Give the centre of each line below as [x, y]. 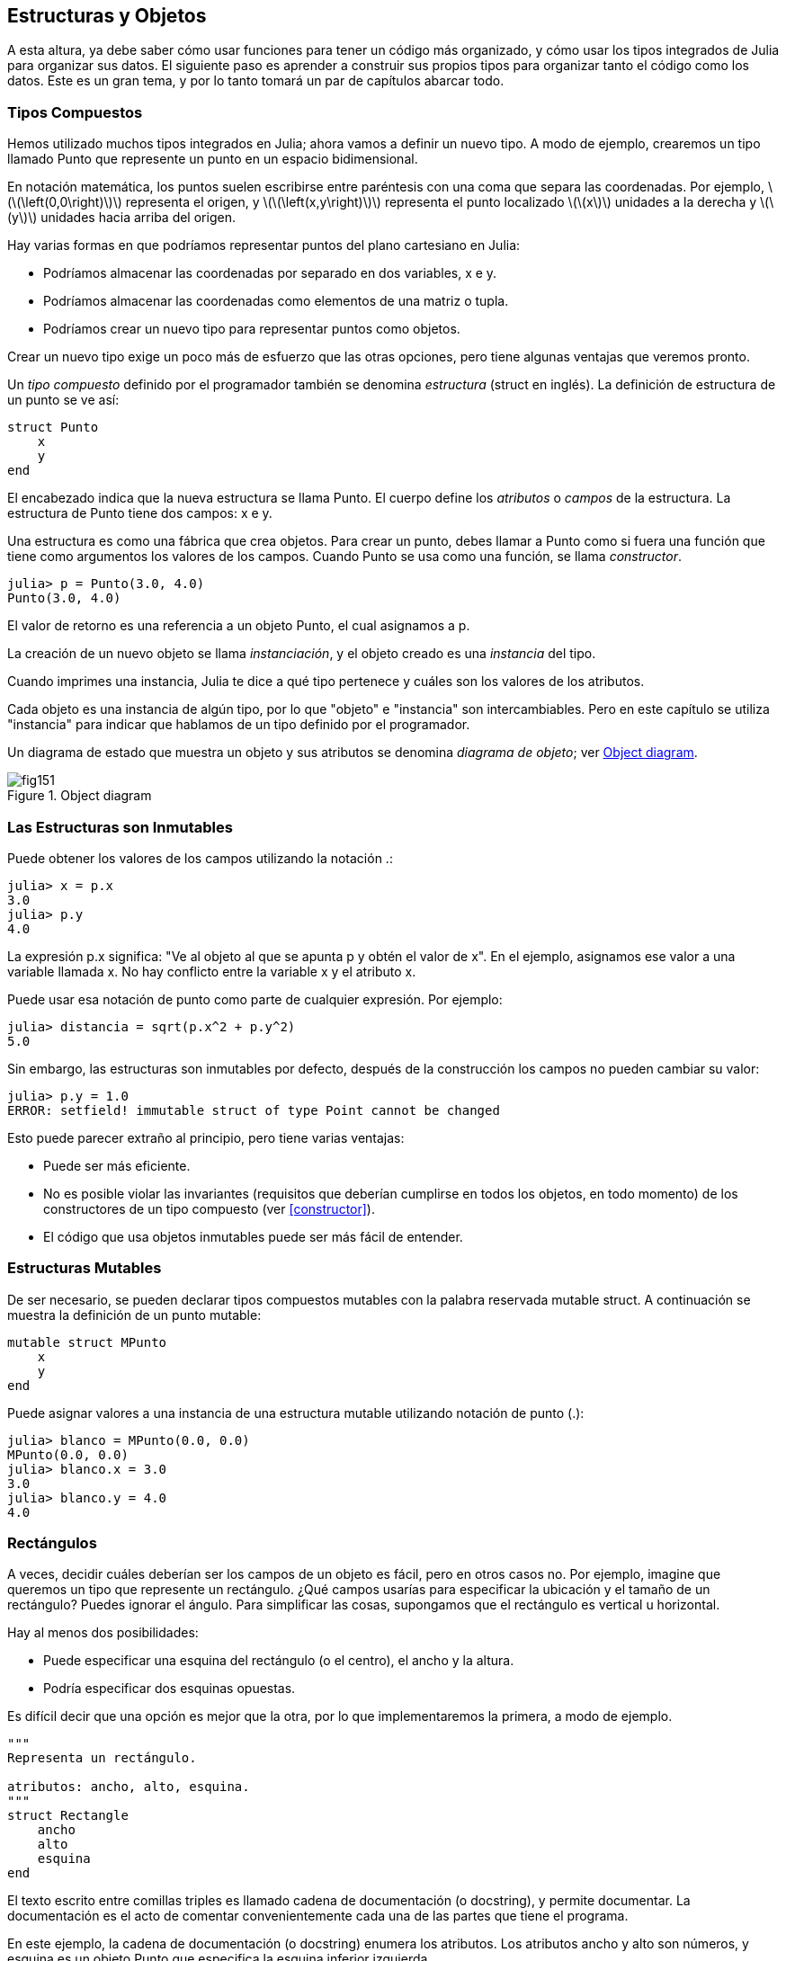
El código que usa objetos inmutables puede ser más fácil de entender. [253, 1236]
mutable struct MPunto [87, 1342]
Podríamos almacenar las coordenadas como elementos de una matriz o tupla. [276, 301]
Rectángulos [52, 1543]
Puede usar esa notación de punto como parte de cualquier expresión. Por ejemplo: [255, 999]
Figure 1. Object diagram [80, 796]
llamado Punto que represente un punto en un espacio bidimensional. [213, 159]
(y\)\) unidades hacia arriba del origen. [121, 218]
